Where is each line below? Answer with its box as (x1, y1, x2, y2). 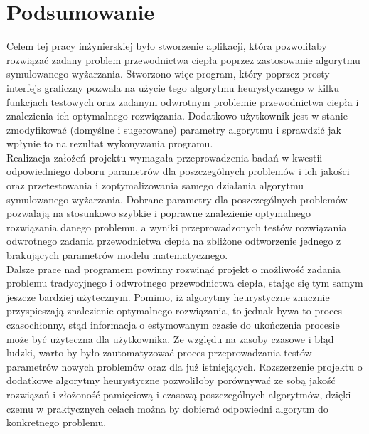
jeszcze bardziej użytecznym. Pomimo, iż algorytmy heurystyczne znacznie (6, 289, 330, 304)
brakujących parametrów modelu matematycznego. (6, 248, 228, 263)
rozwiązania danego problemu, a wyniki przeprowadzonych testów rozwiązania (6, 219, 347, 234)
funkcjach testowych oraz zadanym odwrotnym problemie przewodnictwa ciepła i (6, 94, 359, 109)
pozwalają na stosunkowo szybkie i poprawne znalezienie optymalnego (6, 206, 311, 221)
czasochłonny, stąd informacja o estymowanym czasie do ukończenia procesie (6, 317, 340, 332)
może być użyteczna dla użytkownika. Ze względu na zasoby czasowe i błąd (6, 331, 334, 346)
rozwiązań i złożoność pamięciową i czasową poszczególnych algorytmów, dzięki (6, 386, 351, 401)
